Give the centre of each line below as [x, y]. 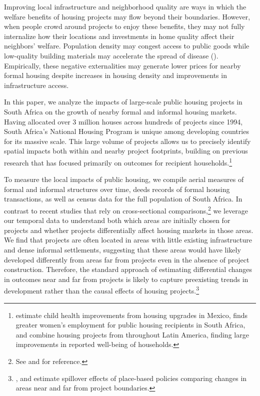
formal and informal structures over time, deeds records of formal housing [117, 189]
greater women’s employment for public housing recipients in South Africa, [130, 325]
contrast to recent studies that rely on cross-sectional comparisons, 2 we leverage [126, 209]
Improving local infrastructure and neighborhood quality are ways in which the [125, 6]
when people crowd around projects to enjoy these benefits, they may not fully [124, 26]
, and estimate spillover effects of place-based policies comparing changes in [131, 378]
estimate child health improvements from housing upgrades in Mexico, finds [132, 315]
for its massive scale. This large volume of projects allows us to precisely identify [127, 141]
